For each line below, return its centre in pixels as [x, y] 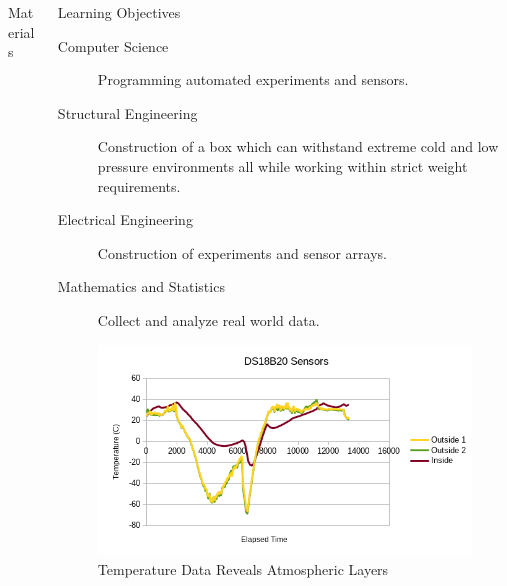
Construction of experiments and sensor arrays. [242, 252]
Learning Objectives [119, 12]
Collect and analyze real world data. [208, 319]
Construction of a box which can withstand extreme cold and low [298, 146]
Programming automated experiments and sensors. [253, 79]
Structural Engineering [127, 112]
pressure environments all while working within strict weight [282, 165]
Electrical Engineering [125, 219]
